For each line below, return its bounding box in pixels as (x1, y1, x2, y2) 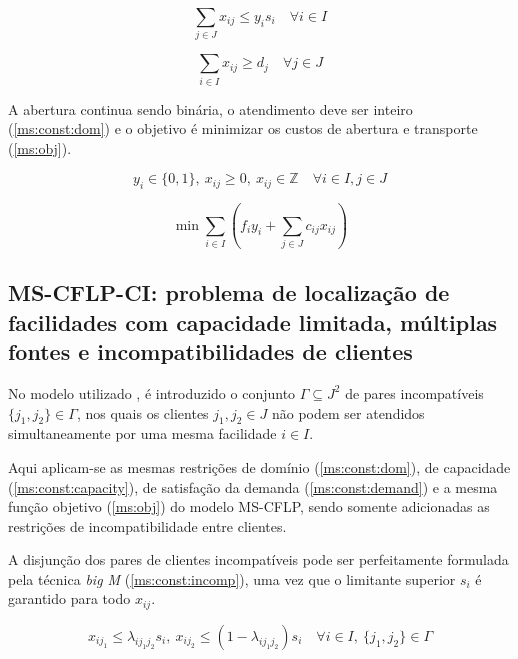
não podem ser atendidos (271, 402, 425, 423)
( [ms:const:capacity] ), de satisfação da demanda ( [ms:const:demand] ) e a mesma (8, 476, 498, 497)
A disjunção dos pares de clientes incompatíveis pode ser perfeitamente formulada (8, 549, 509, 570)
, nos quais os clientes (76, 402, 209, 423)
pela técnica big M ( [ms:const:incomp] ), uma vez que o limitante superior (8, 568, 456, 589)
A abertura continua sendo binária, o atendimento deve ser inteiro (8, 98, 413, 119)
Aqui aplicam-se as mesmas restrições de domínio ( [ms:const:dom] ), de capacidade (8, 456, 511, 477)
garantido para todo (8, 588, 131, 609)
